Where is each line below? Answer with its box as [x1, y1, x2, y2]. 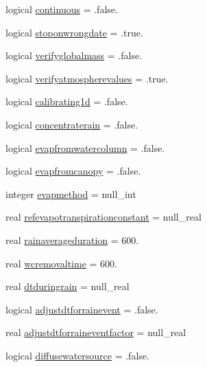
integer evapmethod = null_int [5, 186, 136, 201]
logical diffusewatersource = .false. [5, 348, 149, 362]
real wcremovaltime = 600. [5, 256, 117, 270]
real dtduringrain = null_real [5, 279, 130, 293]
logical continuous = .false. [5, 2, 118, 16]
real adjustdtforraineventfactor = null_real [5, 325, 186, 340]
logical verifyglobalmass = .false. [5, 48, 143, 63]
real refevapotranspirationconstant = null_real [5, 210, 202, 224]
